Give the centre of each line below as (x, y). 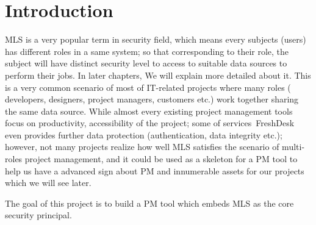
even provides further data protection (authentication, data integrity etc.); (144, 134)
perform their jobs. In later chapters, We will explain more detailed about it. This (158, 75)
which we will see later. (48, 183)
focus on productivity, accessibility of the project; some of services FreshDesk (150, 123)
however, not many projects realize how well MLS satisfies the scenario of (142, 147)
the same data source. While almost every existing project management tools (149, 111)
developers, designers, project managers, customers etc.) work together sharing (152, 99)
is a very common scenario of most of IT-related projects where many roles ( (148, 87)
